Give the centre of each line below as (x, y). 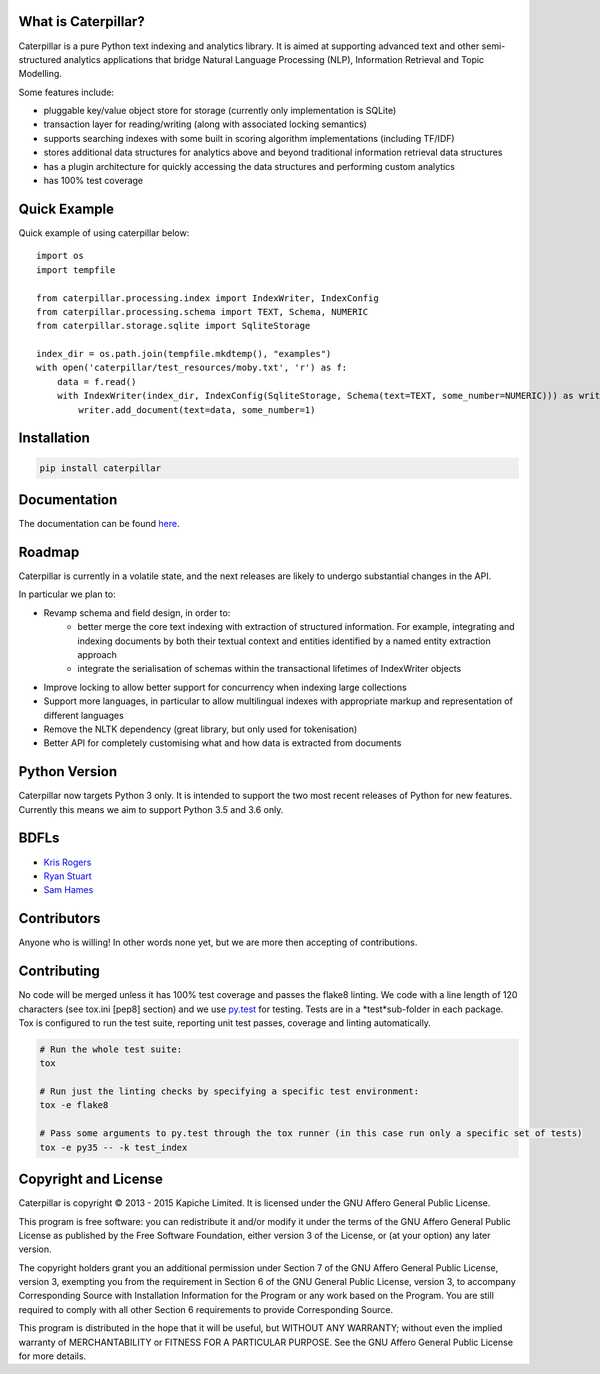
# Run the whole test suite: (111, 1049)
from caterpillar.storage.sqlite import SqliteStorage (173, 326)
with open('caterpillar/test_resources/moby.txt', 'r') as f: (192, 368)
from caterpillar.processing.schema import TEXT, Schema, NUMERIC (202, 311)
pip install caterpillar (100, 468)
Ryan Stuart (67, 876)
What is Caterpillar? (81, 21)
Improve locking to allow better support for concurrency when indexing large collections (225, 687)
